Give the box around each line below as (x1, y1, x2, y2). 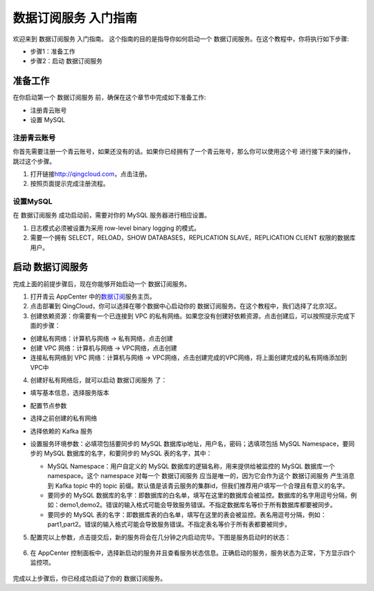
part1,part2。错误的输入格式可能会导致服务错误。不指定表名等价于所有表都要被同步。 (47, 520, 291, 529)
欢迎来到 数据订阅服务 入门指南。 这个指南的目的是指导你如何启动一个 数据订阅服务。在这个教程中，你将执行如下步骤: (12, 35, 349, 43)
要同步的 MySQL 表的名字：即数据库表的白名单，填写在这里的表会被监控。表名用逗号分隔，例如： (47, 510, 327, 519)
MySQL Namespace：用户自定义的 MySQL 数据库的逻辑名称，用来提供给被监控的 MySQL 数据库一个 (47, 461, 335, 470)
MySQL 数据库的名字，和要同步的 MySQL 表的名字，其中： (44, 449, 213, 457)
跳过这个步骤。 (12, 157, 55, 166)
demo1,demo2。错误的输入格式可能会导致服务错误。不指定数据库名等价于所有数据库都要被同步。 (59, 501, 337, 509)
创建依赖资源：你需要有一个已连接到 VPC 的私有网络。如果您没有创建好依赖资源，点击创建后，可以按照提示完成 (30, 312, 350, 320)
